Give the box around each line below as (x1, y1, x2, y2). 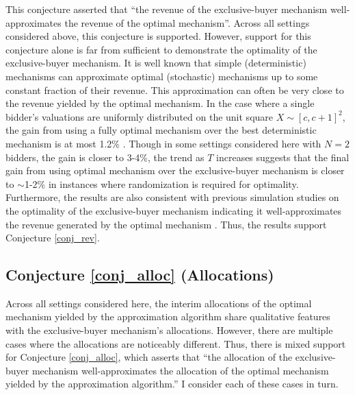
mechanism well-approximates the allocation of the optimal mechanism (31, 363, 329, 377)
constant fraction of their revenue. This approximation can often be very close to (5, 82, 344, 97)
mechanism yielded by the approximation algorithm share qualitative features (5, 309, 330, 324)
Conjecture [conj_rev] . (5, 230, 100, 245)
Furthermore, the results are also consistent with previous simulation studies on (5, 190, 339, 204)
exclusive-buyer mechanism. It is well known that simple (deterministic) (5, 56, 306, 70)
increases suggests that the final (216, 149, 350, 164)
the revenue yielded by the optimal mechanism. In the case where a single (5, 96, 315, 110)
